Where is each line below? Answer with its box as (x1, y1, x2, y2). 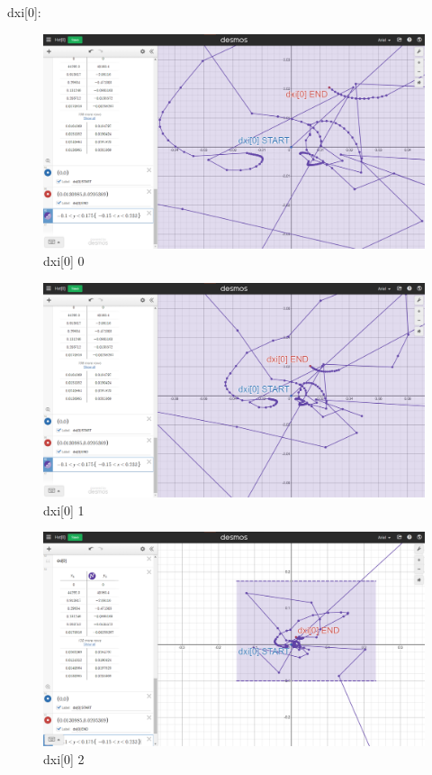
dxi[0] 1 (43, 500, 85, 519)
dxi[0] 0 (43, 251, 85, 270)
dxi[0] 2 (43, 749, 85, 768)
